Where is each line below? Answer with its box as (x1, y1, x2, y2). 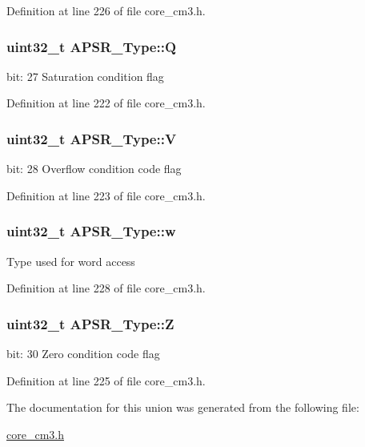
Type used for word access (6, 252, 135, 269)
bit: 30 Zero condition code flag (6, 345, 160, 362)
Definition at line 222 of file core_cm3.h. (6, 95, 206, 111)
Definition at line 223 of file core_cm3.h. (6, 187, 206, 203)
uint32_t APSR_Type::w (6, 221, 176, 241)
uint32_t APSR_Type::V (6, 128, 177, 148)
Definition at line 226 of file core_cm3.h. (6, 2, 206, 18)
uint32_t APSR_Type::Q (6, 36, 177, 56)
